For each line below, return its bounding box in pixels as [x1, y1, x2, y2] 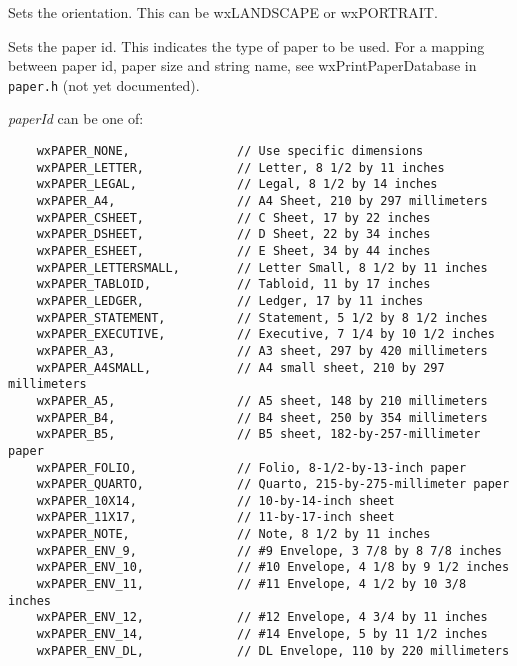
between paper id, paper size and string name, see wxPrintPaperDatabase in [8, 55, 477, 76]
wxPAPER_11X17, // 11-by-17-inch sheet [36, 510, 395, 525]
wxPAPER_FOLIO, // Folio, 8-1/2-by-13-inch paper [36, 460, 467, 475]
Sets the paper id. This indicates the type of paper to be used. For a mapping [8, 35, 485, 56]
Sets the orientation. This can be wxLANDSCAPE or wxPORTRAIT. [8, 2, 438, 22]
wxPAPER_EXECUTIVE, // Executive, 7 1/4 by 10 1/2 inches [36, 327, 495, 342]
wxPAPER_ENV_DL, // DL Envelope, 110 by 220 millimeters [36, 643, 510, 658]
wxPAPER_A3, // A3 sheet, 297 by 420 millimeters [36, 343, 488, 358]
